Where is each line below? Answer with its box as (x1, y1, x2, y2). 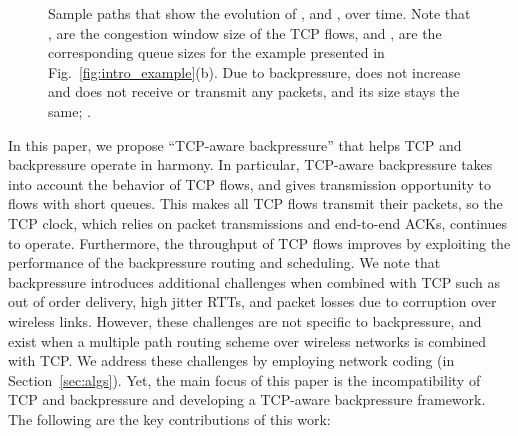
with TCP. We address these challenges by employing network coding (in (8, 350, 455, 371)
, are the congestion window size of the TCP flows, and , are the (48, 22, 442, 43)
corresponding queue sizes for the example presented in (48, 42, 385, 63)
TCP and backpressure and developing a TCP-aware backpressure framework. (8, 389, 486, 410)
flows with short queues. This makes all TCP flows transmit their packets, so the (8, 193, 503, 214)
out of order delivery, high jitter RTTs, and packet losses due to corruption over (8, 291, 497, 312)
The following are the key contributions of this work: (8, 408, 331, 429)
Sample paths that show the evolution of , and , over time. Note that (48, 3, 471, 23)
